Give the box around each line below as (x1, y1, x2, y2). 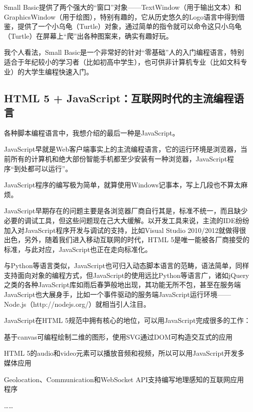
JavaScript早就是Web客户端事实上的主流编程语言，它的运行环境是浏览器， (4, 144, 241, 154)
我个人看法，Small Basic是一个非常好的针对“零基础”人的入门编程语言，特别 (4, 47, 244, 57)
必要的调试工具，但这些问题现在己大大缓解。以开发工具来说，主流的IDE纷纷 (4, 215, 250, 225)
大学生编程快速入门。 (24, 66, 93, 76)
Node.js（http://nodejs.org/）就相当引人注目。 (4, 298, 150, 309)
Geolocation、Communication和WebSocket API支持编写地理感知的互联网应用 (4, 374, 244, 384)
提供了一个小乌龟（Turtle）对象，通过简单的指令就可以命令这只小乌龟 (17, 21, 242, 31)
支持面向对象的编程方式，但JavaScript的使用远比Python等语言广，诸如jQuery (4, 270, 250, 280)
